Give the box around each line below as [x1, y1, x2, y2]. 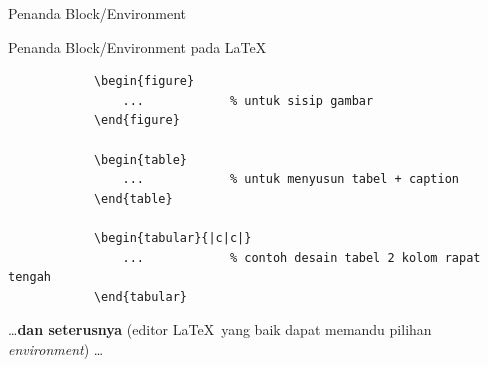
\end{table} [93, 191, 173, 206]
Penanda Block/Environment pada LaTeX [8, 36, 267, 57]
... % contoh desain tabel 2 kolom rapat [122, 250, 481, 265]
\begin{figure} [93, 74, 195, 89]
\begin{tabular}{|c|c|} [93, 230, 252, 245]
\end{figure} [93, 113, 180, 128]
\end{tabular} [93, 289, 187, 304]
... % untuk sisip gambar [122, 93, 374, 108]
